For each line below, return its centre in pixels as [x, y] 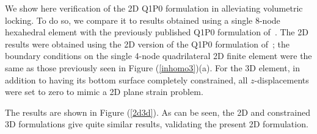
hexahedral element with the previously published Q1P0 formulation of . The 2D [157, 32]
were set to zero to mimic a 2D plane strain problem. [104, 92]
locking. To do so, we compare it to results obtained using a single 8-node [143, 20]
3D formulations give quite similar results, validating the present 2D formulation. [157, 124]
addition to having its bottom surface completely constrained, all [126, 79]
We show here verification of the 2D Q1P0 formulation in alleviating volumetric [154, 8]
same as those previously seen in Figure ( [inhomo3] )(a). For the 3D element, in [152, 67]
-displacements [282, 79]
